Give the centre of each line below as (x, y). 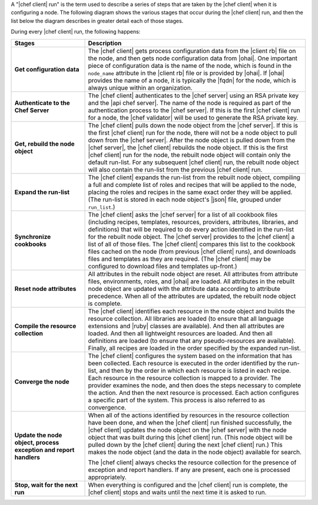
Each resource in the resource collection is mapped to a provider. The (185, 378)
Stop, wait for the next (46, 485)
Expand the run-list (42, 192)
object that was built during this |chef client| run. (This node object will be (190, 437)
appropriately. (107, 477)
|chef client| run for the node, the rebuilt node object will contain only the (189, 155)
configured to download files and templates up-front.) (163, 266)
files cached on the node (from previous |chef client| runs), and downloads (192, 251)
